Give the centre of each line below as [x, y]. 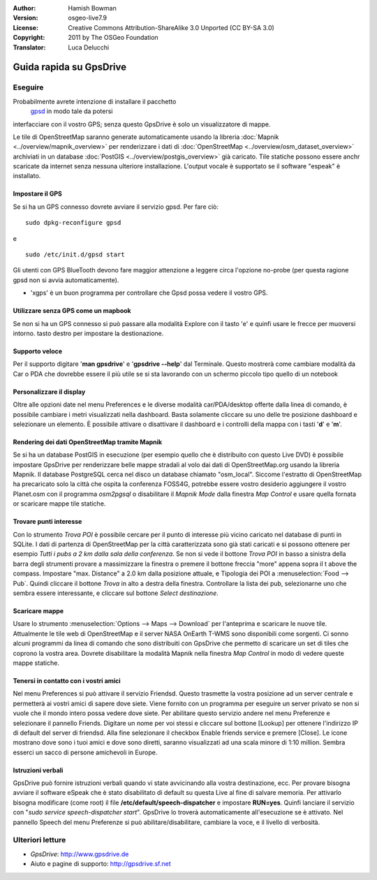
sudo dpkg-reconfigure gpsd [73, 223]
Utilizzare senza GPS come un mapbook [72, 311]
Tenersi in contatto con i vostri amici [67, 680]
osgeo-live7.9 [88, 18]
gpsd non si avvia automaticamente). [66, 280]
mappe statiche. [36, 663]
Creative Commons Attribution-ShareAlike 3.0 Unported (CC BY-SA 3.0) [171, 27]
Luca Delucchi [89, 47]
